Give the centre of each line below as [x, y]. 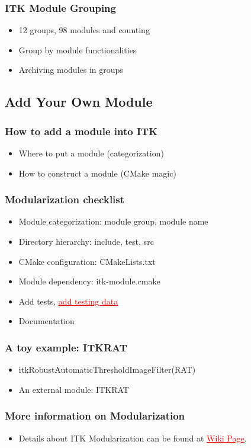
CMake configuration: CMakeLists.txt [87, 261]
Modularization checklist [65, 199]
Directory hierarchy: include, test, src [86, 241]
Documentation [46, 321]
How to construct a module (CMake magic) [97, 173]
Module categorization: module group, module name [113, 221]
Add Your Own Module [79, 102]
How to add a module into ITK [81, 131]
